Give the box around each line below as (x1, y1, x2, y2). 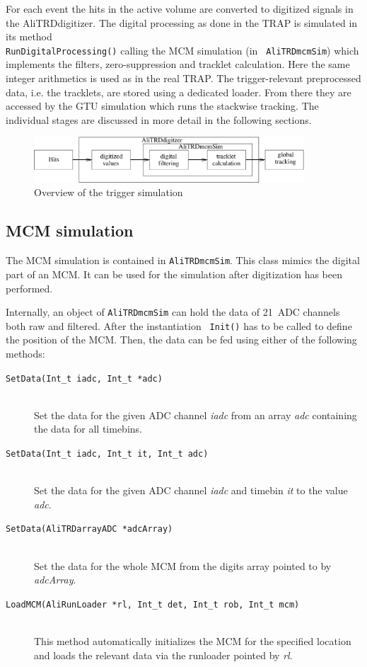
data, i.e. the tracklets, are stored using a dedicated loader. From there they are (6, 84, 351, 99)
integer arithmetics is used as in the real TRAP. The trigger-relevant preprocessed (6, 71, 361, 86)
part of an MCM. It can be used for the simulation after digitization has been (6, 266, 342, 281)
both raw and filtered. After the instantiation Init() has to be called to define (6, 318, 352, 333)
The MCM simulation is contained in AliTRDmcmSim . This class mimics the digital (6, 253, 360, 268)
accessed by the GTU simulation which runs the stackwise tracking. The (6, 98, 319, 113)
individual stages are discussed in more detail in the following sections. (6, 112, 312, 127)
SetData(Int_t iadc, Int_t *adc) (6, 373, 163, 384)
